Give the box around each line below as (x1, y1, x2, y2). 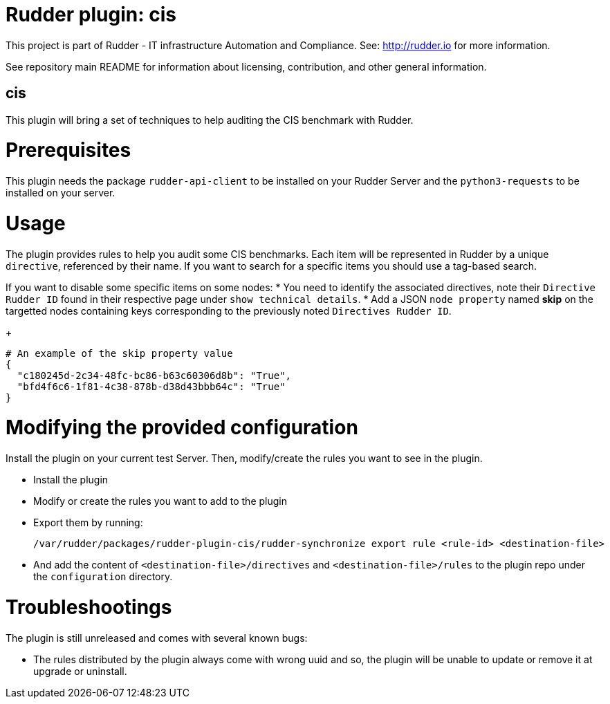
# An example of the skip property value (6, 347, 233, 359)
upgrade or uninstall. (33, 665, 127, 677)
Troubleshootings (6, 595, 172, 619)
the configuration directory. (33, 571, 173, 583)
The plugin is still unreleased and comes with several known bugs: (6, 631, 308, 644)
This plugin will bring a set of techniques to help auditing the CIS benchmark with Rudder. (6, 113, 414, 126)
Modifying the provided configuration (6, 416, 358, 440)
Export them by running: (33, 517, 143, 529)
